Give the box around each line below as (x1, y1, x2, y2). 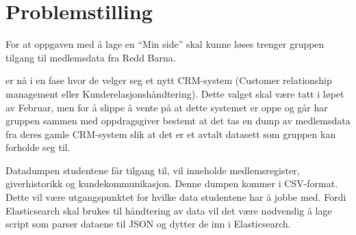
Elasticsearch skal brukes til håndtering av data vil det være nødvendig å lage (5, 203, 332, 217)
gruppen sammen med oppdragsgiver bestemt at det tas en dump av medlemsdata (5, 113, 351, 128)
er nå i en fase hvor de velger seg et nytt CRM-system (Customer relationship (5, 73, 332, 87)
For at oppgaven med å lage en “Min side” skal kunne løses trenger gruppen (5, 37, 325, 51)
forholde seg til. (5, 140, 71, 154)
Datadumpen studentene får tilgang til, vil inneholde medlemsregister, (5, 163, 300, 177)
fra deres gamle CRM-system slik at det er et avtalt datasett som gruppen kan (5, 126, 336, 141)
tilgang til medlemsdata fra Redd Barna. (5, 50, 176, 64)
